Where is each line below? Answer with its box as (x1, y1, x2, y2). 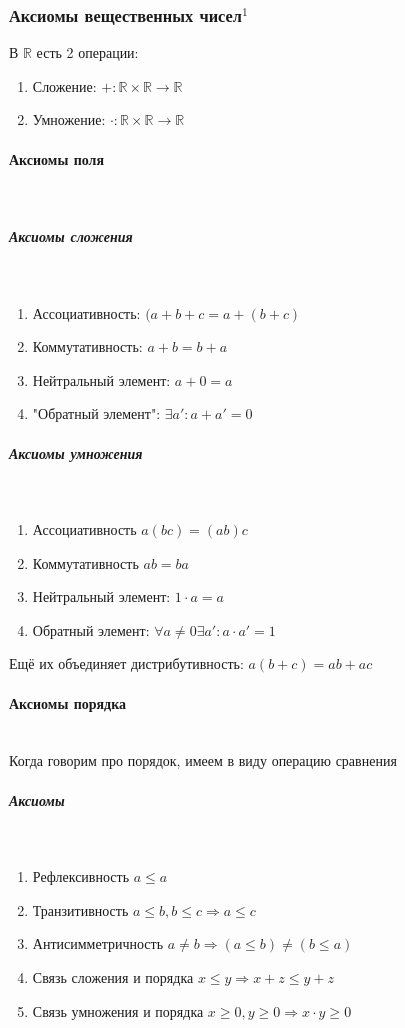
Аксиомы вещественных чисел (9, 2, 242, 27)
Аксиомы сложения (9, 225, 133, 246)
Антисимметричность (32, 933, 164, 954)
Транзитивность (32, 899, 129, 920)
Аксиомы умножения (9, 442, 143, 463)
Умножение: (32, 109, 106, 130)
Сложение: (32, 75, 97, 96)
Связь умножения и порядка (32, 1000, 204, 1021)
